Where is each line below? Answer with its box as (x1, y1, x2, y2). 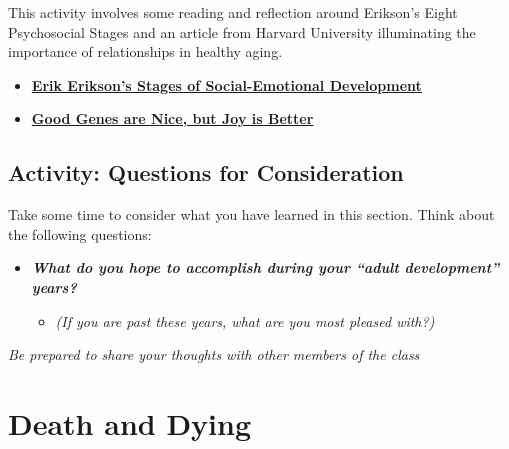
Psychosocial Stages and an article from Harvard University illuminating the (8, 21, 476, 42)
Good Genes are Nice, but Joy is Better (31, 108, 314, 129)
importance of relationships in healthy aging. (8, 41, 283, 62)
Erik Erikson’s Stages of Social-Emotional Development (31, 74, 422, 95)
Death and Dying (8, 402, 252, 443)
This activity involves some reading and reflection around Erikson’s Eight (8, 2, 458, 22)
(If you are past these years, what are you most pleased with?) (55, 310, 435, 331)
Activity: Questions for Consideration (8, 157, 404, 188)
